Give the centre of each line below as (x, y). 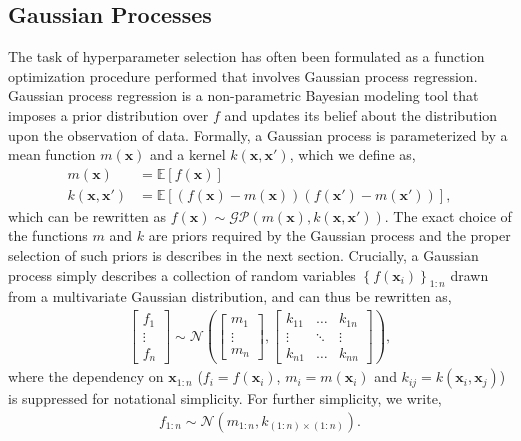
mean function (52, 154)
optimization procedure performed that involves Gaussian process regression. (243, 75)
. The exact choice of (448, 215)
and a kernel (188, 154)
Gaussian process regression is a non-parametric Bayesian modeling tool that (243, 95)
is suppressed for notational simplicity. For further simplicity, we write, (225, 398)
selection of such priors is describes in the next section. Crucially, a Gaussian (243, 255)
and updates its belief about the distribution (361, 114)
